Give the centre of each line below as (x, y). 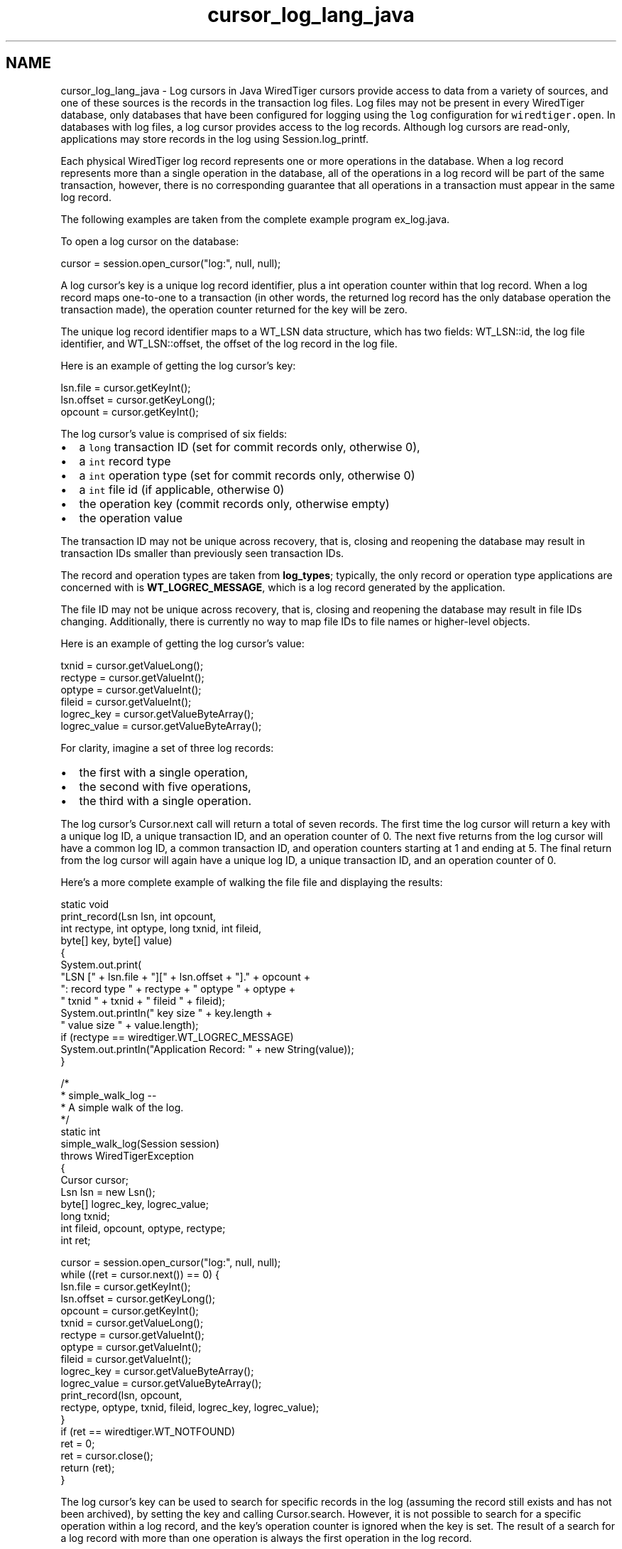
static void (85, 904)
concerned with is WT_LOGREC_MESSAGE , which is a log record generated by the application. (283, 587)
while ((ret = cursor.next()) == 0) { (140, 1274)
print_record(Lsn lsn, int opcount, (138, 916)
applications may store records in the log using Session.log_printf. (215, 139)
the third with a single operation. (165, 800)
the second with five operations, (165, 786)
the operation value (131, 518)
